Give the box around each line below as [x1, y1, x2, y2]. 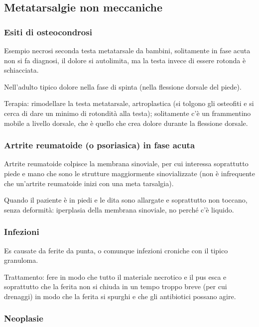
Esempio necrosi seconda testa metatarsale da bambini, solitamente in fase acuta [4, 45, 251, 55]
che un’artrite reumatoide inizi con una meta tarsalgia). [4, 178, 174, 188]
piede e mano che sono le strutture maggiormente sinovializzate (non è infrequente [4, 168, 255, 178]
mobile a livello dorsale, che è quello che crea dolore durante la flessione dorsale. [4, 117, 248, 128]
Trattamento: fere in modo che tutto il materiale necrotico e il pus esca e [4, 271, 227, 282]
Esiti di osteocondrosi [4, 25, 92, 38]
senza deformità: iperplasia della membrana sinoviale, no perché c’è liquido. [4, 204, 234, 215]
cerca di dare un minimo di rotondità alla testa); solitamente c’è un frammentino [4, 108, 251, 118]
